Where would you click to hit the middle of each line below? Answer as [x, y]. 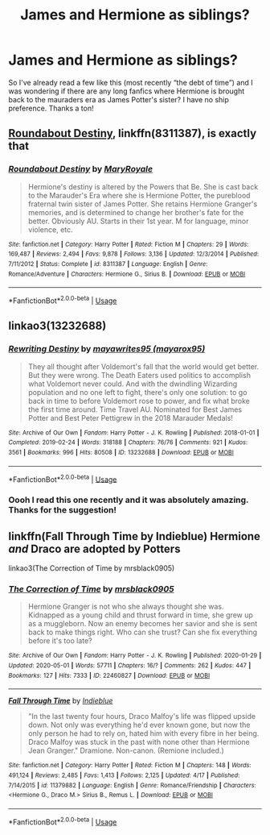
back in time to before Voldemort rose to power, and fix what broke [139, 401]
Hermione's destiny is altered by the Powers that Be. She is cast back [143, 186]
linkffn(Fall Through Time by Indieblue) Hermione [135, 536]
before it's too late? [60, 641]
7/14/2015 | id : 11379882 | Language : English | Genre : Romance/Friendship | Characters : [132, 785]
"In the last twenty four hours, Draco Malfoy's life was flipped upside [141, 717]
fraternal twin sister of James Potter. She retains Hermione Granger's [143, 204]
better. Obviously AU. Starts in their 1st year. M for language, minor [138, 221]
